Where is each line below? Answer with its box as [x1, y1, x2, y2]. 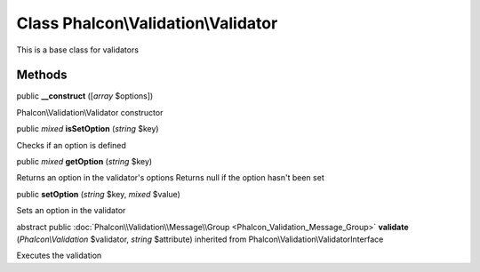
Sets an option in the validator [16, 205, 126, 216]
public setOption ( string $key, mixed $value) [16, 188, 181, 199]
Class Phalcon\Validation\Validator [16, 13, 278, 33]
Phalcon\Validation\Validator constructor [16, 107, 164, 117]
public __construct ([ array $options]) [16, 91, 154, 101]
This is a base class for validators [16, 44, 140, 55]
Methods [16, 68, 68, 83]
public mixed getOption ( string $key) [16, 156, 153, 167]
